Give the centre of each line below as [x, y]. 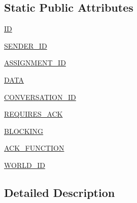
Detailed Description [60, 192]
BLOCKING [24, 131]
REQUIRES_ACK [33, 114]
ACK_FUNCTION [34, 148]
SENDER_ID [26, 45]
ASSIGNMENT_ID [35, 63]
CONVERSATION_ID [40, 97]
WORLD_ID [25, 165]
